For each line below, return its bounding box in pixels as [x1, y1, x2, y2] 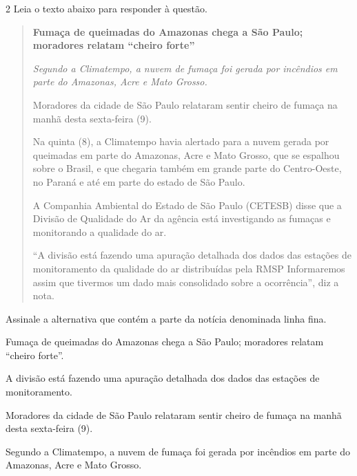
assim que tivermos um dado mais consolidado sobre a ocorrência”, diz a [32, 274, 339, 289]
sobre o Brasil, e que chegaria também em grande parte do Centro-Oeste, [32, 161, 342, 175]
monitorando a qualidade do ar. [32, 224, 167, 239]
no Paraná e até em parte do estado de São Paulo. [32, 174, 245, 188]
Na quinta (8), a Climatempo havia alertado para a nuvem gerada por [32, 134, 329, 149]
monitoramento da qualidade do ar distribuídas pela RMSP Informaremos [32, 261, 345, 275]
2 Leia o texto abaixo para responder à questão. [6, 1, 207, 15]
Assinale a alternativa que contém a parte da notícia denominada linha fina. [6, 311, 327, 325]
